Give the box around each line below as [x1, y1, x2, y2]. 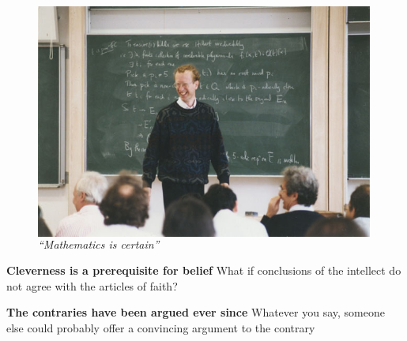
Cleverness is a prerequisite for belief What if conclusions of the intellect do [6, 262, 401, 279]
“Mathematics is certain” [38, 235, 160, 252]
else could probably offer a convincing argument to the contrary [6, 320, 315, 336]
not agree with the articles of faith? [6, 277, 178, 294]
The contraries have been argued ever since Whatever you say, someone [6, 304, 385, 320]
